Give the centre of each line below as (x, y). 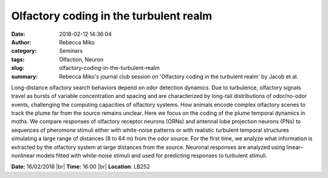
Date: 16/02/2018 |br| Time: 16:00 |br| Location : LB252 (80, 166)
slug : (18, 68)
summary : (25, 77)
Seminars (71, 51)
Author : (21, 42)
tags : (18, 59)
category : (24, 51)
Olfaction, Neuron (81, 59)
